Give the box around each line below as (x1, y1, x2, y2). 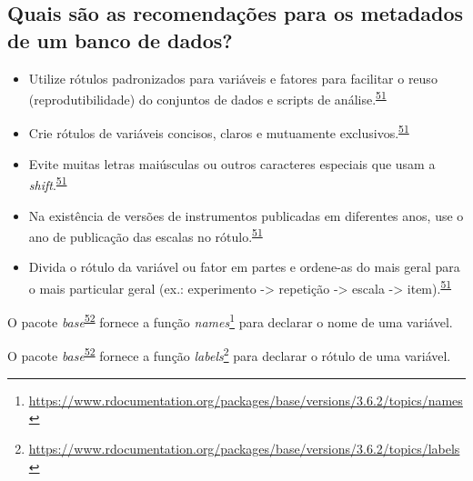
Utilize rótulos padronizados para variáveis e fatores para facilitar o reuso (28, 68, 438, 87)
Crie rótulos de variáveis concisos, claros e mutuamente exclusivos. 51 (28, 121, 409, 143)
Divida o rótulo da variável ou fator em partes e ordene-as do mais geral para (28, 257, 460, 276)
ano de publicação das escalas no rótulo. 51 (28, 225, 263, 246)
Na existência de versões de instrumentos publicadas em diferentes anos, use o (28, 205, 464, 225)
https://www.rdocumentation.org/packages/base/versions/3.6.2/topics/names (28, 390, 463, 409)
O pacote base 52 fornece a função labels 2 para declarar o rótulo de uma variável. (7, 344, 451, 366)
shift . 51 (28, 173, 67, 194)
